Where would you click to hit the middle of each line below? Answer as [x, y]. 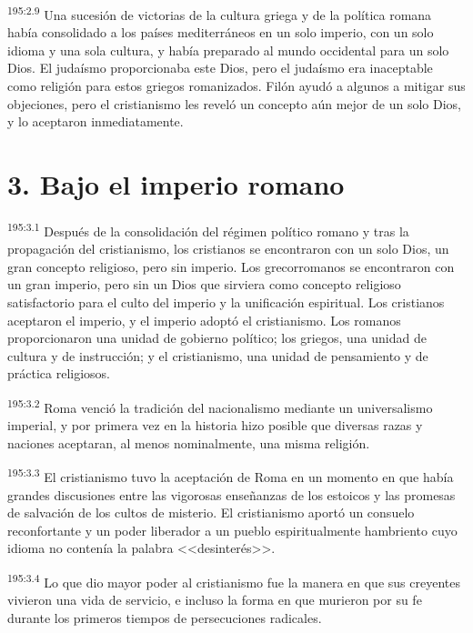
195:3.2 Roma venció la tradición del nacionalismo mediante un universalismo [220, 406]
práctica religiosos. [59, 373]
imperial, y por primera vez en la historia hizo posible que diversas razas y [215, 425]
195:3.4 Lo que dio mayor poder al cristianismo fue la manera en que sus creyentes [234, 581]
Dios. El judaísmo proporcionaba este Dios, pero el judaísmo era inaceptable [220, 68]
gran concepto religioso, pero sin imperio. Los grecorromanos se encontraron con [231, 266]
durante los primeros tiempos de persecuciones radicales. [165, 617]
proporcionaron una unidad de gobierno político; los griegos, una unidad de [217, 338]
